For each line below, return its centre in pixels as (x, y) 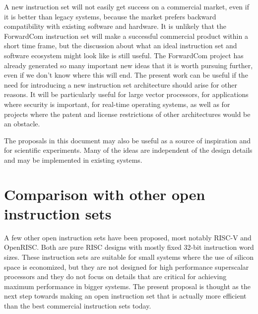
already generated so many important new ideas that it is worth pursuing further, (129, 65)
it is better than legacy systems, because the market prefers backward (110, 16)
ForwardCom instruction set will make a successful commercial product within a (126, 36)
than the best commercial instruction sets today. (78, 305)
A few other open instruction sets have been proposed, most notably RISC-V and (128, 237)
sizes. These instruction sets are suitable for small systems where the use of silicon (129, 257)
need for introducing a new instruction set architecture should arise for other (121, 84)
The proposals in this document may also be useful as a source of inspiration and (127, 140)
